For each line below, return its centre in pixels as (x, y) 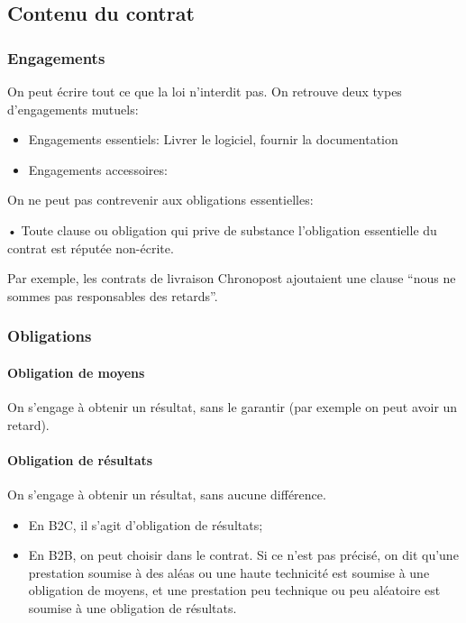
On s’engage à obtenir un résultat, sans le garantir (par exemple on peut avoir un (233, 406)
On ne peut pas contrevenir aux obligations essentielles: (160, 200)
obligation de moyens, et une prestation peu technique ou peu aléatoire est (234, 590)
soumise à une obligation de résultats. (132, 607)
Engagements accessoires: (98, 169)
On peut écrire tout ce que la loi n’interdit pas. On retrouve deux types (205, 91)
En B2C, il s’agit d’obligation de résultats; (146, 524)
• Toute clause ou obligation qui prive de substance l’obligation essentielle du (222, 229)
